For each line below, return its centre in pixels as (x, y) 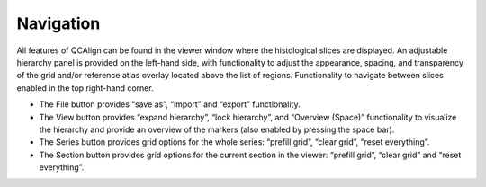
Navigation (58, 23)
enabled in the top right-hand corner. (85, 88)
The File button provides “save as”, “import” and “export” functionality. (170, 104)
